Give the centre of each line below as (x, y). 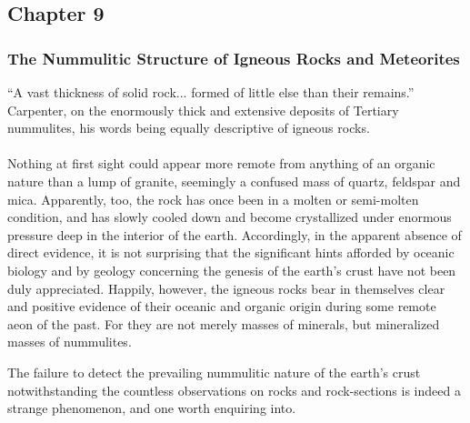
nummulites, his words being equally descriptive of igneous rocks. (189, 128)
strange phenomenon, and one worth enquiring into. (152, 408)
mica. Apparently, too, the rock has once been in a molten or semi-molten (213, 199)
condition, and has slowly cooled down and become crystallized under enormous (230, 217)
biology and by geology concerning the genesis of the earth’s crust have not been (232, 270)
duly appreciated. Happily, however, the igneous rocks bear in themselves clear (226, 288)
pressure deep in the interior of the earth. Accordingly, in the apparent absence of (235, 234)
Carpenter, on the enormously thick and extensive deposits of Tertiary (203, 110)
